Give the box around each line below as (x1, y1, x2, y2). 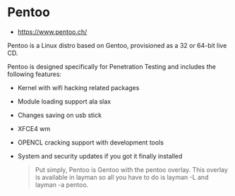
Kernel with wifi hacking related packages (17, 83, 140, 92)
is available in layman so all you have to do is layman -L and (35, 173, 209, 181)
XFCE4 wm (17, 124, 51, 133)
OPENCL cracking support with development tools (17, 138, 164, 147)
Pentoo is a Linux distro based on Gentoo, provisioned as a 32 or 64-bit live (7, 41, 227, 49)
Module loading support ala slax (17, 97, 112, 106)
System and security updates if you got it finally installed (17, 152, 183, 160)
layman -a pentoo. (35, 180, 89, 189)
